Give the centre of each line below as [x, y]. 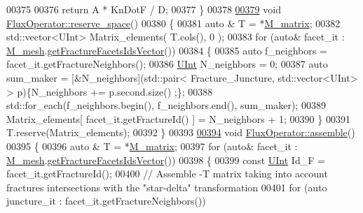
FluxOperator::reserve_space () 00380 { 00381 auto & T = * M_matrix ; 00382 [173, 23]
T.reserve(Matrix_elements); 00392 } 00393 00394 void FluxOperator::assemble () [181, 132]
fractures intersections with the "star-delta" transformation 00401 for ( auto [167, 187]
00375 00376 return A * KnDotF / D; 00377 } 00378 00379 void [144, 9]
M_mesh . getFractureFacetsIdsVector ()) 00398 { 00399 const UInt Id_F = [166, 160]
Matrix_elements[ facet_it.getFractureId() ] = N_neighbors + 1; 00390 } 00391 [178, 118]
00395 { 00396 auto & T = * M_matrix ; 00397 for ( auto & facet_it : [152, 146]
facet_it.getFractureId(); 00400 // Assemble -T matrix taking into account [167, 174]
